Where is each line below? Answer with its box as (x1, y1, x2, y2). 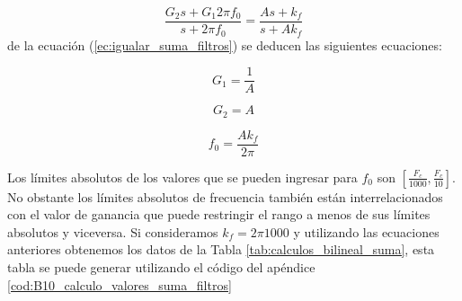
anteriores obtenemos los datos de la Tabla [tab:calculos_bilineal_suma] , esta (7, 240, 435, 259)
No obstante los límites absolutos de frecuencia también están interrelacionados (7, 187, 443, 206)
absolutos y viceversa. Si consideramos (7, 222, 218, 241)
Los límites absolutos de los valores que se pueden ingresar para (7, 167, 358, 186)
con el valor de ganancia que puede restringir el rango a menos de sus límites (7, 205, 431, 224)
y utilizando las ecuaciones (293, 222, 440, 241)
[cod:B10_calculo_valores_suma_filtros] (7, 275, 232, 294)
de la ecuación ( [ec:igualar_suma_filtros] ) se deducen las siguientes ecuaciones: (7, 35, 442, 54)
